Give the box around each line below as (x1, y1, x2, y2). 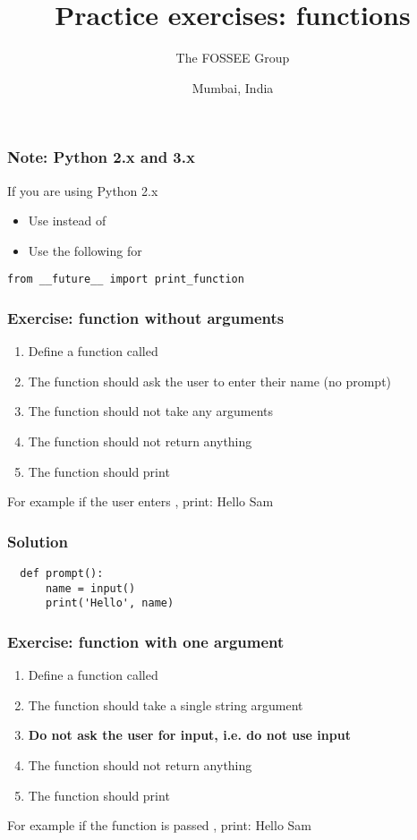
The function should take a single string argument (28, 695, 303, 714)
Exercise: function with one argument (7, 630, 285, 652)
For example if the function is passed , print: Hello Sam (7, 816, 312, 835)
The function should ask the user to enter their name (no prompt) (28, 371, 392, 390)
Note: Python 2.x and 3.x (7, 146, 195, 168)
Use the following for (28, 241, 142, 259)
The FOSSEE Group (175, 48, 290, 67)
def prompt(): (20, 567, 104, 581)
